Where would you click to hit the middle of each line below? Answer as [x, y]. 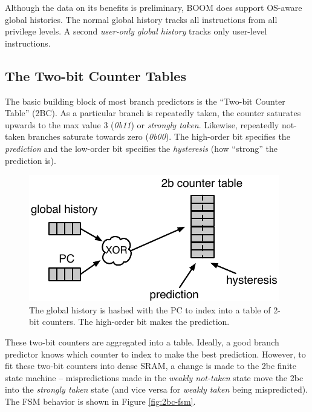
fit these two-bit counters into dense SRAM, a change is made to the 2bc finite [151, 366]
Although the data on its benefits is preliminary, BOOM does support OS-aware [154, 7]
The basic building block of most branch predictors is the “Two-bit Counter [145, 101]
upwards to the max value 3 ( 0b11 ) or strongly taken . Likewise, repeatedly [142, 124]
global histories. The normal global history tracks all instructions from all [141, 19]
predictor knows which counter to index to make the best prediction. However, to [155, 354]
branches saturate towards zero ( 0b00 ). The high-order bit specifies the [159, 136]
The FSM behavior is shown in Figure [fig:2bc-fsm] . [100, 401]
